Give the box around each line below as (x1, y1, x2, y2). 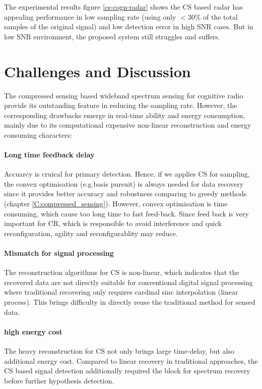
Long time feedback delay (4, 149, 95, 160)
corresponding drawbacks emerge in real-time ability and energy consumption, (4, 109, 245, 120)
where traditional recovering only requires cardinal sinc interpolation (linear (4, 287, 238, 297)
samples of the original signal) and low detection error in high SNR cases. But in (4, 21, 253, 32)
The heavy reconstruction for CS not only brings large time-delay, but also (4, 345, 235, 356)
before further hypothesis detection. (4, 375, 114, 385)
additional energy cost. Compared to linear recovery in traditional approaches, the (4, 355, 258, 366)
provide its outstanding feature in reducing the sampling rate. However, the (4, 100, 237, 110)
